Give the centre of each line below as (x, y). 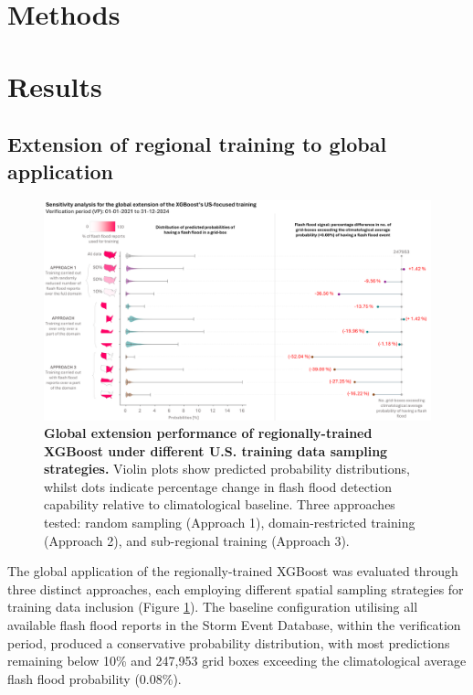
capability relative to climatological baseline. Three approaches (220, 504)
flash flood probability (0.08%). (95, 678)
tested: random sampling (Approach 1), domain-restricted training (230, 523)
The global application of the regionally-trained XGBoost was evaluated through (233, 571)
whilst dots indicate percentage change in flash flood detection (218, 486)
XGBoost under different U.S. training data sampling (216, 450)
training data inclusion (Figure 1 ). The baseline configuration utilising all (213, 607)
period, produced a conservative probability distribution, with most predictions (229, 642)
